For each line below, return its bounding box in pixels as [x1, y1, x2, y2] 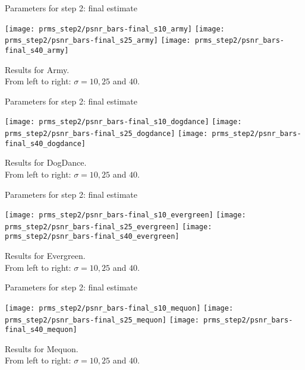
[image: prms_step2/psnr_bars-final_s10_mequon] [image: [5, 303, 234, 312]
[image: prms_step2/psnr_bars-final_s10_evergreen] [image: [5, 211, 246, 220]
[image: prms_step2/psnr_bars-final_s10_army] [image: [5, 24, 225, 33]
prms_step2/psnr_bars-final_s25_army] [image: [5, 36, 191, 45]
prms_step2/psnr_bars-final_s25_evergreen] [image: [5, 222, 212, 231]
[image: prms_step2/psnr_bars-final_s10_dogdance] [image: [5, 118, 242, 127]
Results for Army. [5, 63, 70, 75]
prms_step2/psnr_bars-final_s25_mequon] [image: [5, 315, 199, 324]
